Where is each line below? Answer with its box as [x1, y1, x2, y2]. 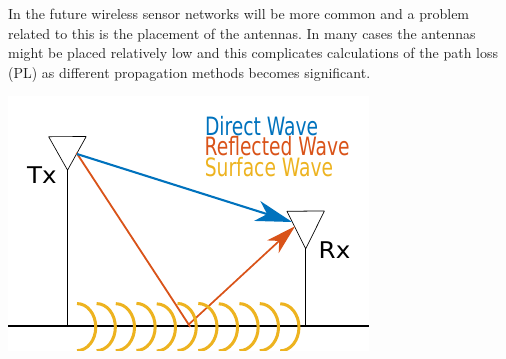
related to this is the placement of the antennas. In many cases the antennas [8, 22, 476, 43]
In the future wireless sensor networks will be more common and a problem [8, 3, 470, 23]
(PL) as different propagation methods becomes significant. [8, 61, 371, 82]
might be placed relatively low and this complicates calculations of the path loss [8, 42, 499, 63]
